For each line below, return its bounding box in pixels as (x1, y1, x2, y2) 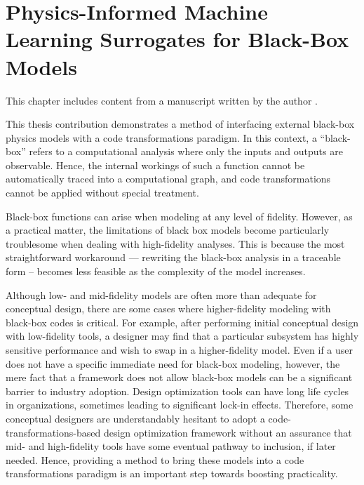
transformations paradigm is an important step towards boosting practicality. (6, 466, 338, 481)
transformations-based (6, 425, 101, 439)
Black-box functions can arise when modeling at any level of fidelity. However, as (6, 208, 353, 223)
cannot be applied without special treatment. (6, 185, 199, 200)
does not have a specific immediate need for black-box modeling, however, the (6, 356, 340, 371)
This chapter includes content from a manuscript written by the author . (6, 93, 318, 107)
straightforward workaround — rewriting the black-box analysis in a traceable (6, 250, 341, 265)
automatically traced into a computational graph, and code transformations (6, 171, 331, 186)
